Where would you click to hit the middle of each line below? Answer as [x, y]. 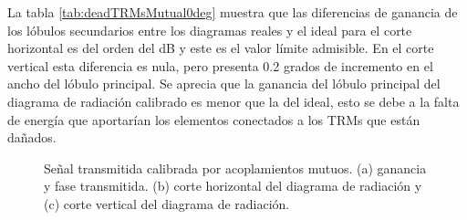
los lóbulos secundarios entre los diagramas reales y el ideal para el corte [210, 30]
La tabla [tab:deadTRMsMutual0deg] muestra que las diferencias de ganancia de [233, 12]
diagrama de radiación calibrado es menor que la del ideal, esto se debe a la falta [233, 101]
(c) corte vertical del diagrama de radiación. [167, 203]
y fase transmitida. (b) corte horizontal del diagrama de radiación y [233, 186]
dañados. [32, 137]
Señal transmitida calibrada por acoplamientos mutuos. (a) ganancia [235, 168]
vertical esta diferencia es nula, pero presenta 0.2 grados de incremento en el [220, 65]
